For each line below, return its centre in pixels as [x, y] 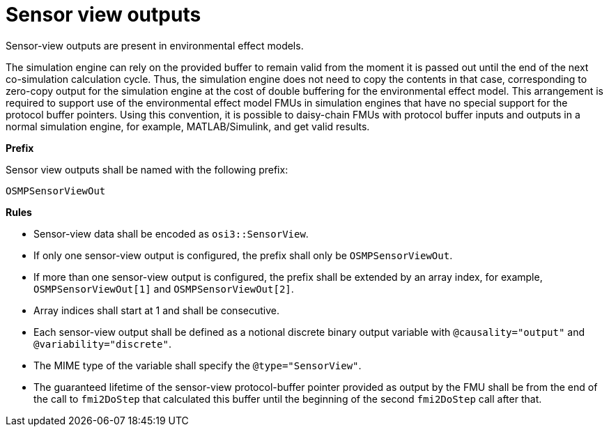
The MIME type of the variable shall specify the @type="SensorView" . [198, 365]
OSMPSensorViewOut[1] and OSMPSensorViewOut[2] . [164, 288]
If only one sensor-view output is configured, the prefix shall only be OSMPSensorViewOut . [243, 255]
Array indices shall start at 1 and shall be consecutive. [156, 310]
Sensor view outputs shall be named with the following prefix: [147, 169]
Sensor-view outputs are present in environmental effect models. [155, 45]
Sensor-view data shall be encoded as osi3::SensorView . [171, 233]
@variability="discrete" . [102, 344]
